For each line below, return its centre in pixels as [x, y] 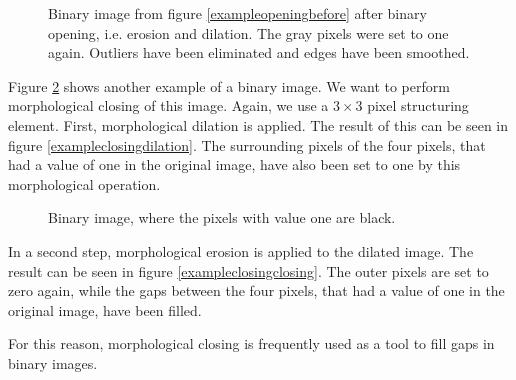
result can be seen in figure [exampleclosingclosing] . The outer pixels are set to [248, 270]
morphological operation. [84, 183]
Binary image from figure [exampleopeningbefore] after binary [237, 13]
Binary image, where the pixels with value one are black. [222, 217]
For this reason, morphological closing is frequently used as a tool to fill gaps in [251, 343]
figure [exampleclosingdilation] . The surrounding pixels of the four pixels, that [247, 144]
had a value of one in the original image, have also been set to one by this [234, 164]
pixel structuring [418, 105]
